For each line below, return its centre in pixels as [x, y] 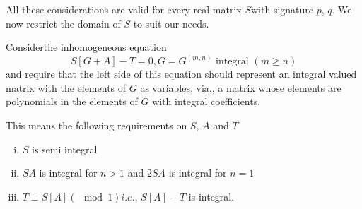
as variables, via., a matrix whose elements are [241, 87]
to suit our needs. [171, 23]
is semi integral [65, 149]
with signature [282, 9]
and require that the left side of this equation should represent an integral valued [181, 74]
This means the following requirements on [97, 125]
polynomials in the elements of [72, 101]
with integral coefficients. [206, 101]
